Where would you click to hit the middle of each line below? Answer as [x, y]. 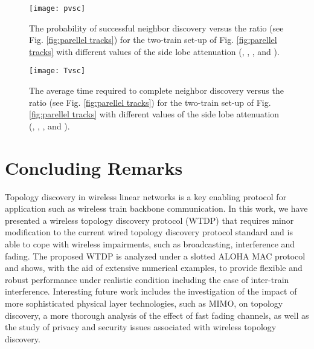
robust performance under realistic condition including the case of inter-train [147, 279]
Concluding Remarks [94, 167]
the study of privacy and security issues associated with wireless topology [141, 327]
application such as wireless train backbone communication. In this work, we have [156, 208]
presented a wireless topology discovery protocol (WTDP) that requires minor [149, 220]
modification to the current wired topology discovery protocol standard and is [149, 232]
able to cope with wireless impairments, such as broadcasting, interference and [150, 243]
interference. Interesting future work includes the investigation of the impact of [151, 291]
